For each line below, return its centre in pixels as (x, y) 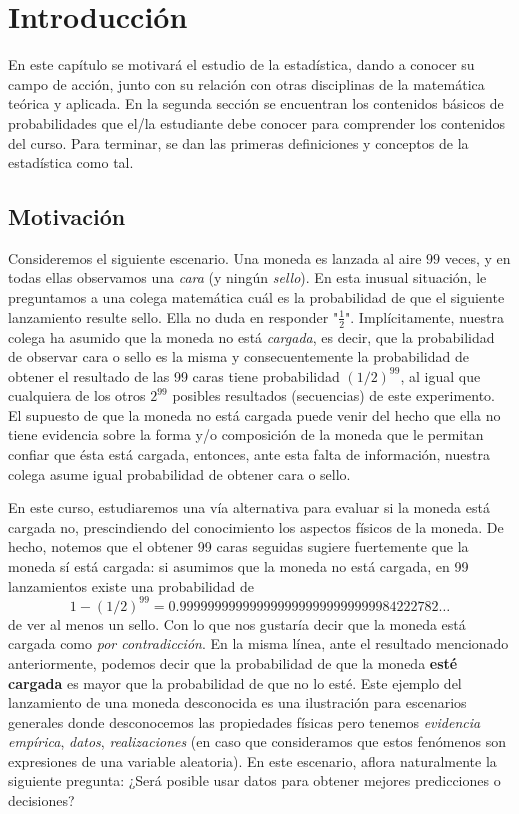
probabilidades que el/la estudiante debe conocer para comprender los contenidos (257, 122)
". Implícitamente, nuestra (424, 316)
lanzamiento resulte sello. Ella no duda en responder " (173, 316)
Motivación (67, 216)
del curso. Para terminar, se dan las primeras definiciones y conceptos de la (238, 142)
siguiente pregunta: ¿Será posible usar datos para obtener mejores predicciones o (254, 780)
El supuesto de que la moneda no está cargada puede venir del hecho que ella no (254, 414)
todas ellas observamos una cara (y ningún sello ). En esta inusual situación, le (247, 277)
